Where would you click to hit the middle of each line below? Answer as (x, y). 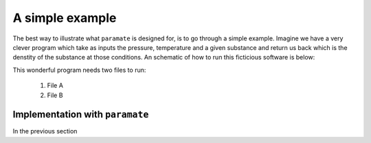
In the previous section (45, 131)
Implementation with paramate (81, 115)
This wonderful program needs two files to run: (79, 70)
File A (55, 86)
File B (55, 95)
